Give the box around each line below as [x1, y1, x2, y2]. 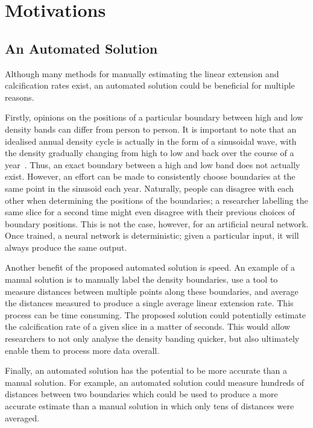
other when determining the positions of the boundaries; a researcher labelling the [5, 194, 308, 206]
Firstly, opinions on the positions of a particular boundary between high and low [5, 111, 303, 124]
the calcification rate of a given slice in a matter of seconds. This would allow [5, 320, 291, 333]
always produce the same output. [5, 241, 127, 253]
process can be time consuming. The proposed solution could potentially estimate [5, 308, 306, 321]
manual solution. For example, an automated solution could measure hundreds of [5, 376, 305, 388]
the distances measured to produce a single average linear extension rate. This [5, 297, 294, 309]
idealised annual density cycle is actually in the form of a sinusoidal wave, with [5, 134, 297, 147]
